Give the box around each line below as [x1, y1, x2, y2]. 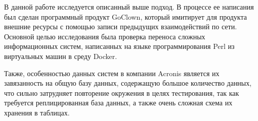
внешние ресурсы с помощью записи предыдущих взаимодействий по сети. [4, 21, 237, 32]
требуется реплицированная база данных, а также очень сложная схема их [4, 97, 233, 108]
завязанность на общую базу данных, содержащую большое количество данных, [4, 78, 252, 88]
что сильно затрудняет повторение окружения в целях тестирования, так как [4, 87, 239, 98]
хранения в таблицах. [4, 107, 70, 117]
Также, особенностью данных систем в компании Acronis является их [4, 68, 220, 78]
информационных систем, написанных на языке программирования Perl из [4, 41, 235, 51]
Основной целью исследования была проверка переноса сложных [4, 31, 205, 41]
